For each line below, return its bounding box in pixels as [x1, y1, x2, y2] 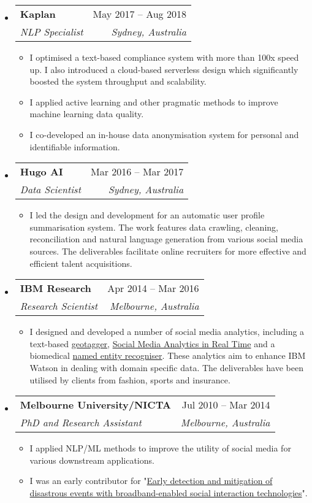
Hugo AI [20, 164, 63, 179]
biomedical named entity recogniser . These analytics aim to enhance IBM [29, 349, 306, 362]
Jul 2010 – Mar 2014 [181, 397, 270, 412]
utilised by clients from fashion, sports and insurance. [29, 373, 230, 386]
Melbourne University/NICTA [20, 397, 171, 412]
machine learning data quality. [29, 107, 144, 120]
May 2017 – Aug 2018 [93, 7, 186, 21]
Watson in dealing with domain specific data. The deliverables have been [29, 361, 303, 374]
